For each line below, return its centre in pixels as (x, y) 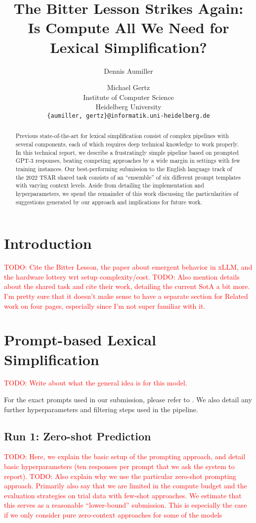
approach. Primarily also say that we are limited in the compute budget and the (126, 486)
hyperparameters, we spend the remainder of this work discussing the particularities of (127, 193)
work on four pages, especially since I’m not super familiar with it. (105, 306)
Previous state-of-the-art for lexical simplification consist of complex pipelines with (122, 136)
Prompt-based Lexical (80, 340)
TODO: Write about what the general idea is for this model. (96, 383)
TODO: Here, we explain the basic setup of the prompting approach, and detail (125, 456)
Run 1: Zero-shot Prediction (78, 436)
